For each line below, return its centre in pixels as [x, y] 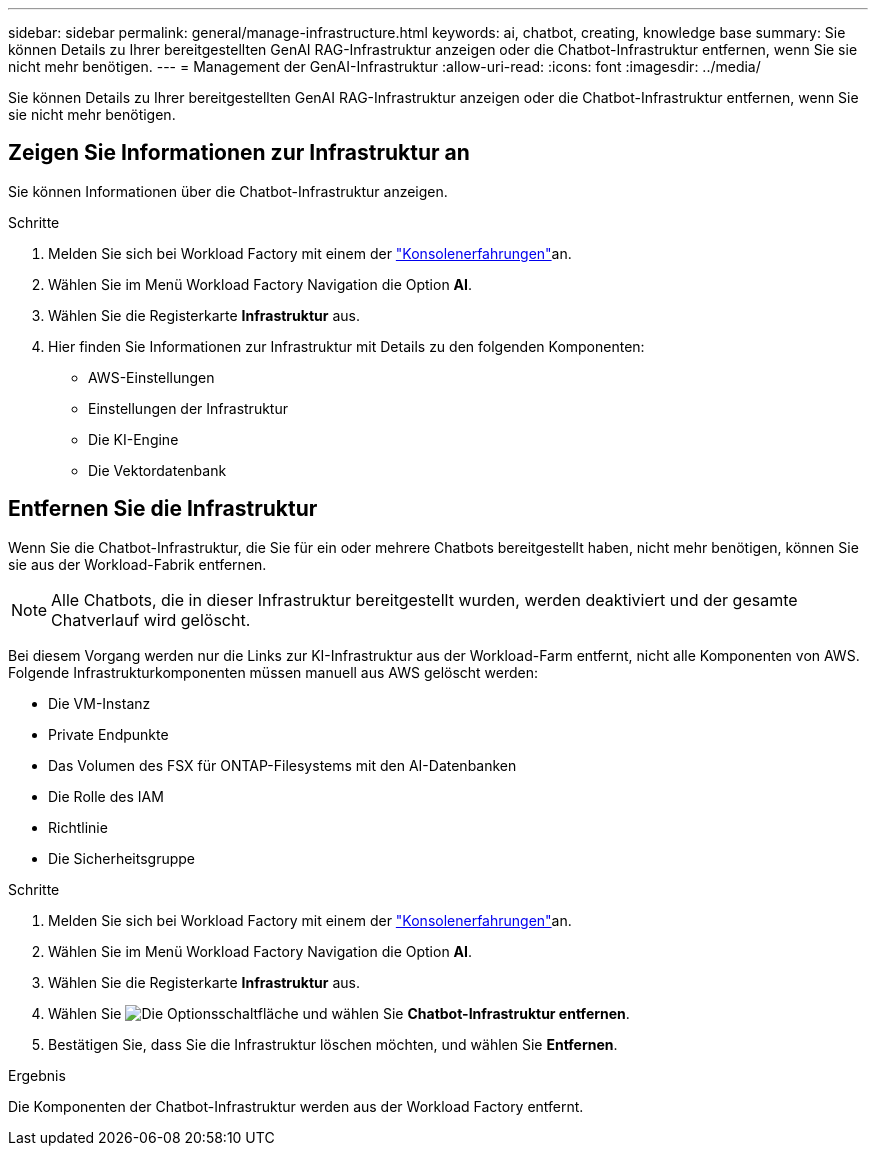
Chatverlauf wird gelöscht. [151, 619]
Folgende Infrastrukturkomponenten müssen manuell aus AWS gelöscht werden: [273, 672]
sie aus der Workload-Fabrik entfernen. [137, 564]
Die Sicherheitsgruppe [121, 858]
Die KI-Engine [133, 439]
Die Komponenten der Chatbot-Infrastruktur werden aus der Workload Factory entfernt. [296, 1106]
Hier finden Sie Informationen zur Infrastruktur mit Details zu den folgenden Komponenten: [346, 346]
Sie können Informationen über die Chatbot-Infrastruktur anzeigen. [228, 191]
